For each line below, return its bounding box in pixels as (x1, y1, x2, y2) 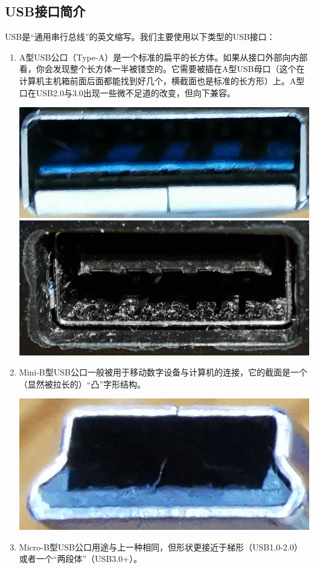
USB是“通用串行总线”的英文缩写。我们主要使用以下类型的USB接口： (5, 30, 275, 43)
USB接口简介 (5, 2, 86, 21)
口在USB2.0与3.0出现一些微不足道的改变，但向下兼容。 (19, 86, 235, 99)
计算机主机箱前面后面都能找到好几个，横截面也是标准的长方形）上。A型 (19, 74, 305, 87)
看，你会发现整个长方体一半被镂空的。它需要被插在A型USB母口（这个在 (19, 62, 305, 75)
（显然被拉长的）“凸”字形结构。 (19, 377, 146, 390)
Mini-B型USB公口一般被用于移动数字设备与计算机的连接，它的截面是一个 (19, 366, 307, 378)
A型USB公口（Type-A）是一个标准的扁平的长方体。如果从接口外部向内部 (19, 50, 308, 63)
